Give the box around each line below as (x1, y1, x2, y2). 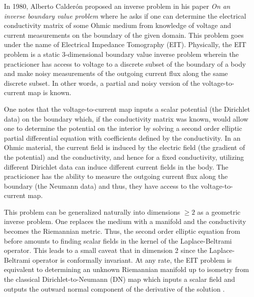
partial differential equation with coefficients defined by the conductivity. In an (4, 132, 241, 143)
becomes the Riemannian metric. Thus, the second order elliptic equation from (4, 226, 241, 236)
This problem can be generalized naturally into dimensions (4, 206, 180, 217)
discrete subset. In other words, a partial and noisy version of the (4, 77, 200, 88)
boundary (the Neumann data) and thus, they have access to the (4, 180, 199, 191)
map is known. (27, 87, 72, 98)
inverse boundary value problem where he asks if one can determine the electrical (4, 10, 247, 21)
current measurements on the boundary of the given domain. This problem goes (4, 29, 244, 40)
